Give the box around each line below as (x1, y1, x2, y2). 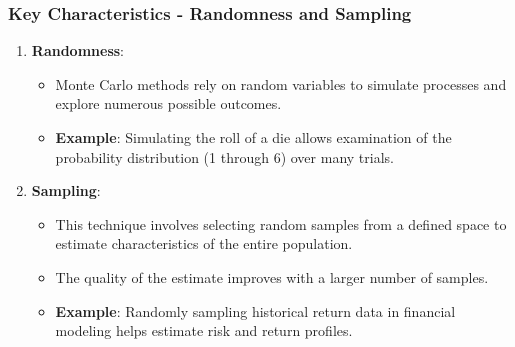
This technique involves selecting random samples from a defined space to (55, 213, 507, 234)
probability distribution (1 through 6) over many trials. (55, 146, 394, 167)
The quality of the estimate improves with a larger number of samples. (55, 266, 489, 287)
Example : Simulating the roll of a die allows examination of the (55, 127, 452, 147)
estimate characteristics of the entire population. (55, 233, 353, 254)
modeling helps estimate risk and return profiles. (55, 320, 353, 341)
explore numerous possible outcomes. (55, 93, 282, 114)
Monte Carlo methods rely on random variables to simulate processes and (55, 73, 507, 94)
